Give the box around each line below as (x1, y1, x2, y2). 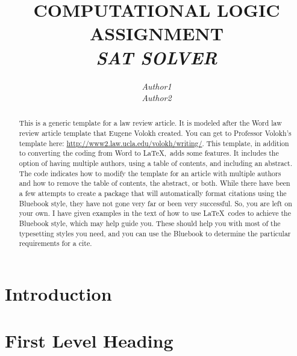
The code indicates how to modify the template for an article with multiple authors (19, 168, 281, 178)
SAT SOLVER (96, 44, 217, 70)
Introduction (5, 281, 112, 306)
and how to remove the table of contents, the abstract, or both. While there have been (19, 178, 290, 188)
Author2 (142, 91, 172, 104)
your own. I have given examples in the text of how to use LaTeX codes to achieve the (19, 208, 291, 218)
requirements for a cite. (19, 238, 92, 248)
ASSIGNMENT (89, 21, 224, 46)
